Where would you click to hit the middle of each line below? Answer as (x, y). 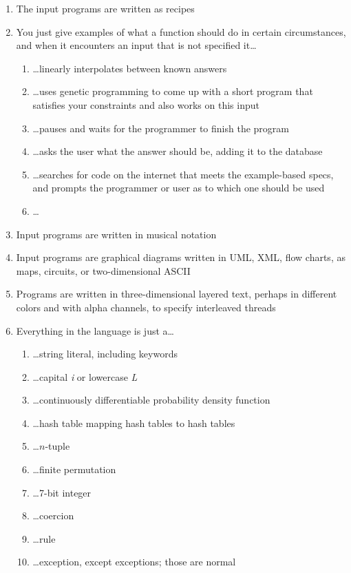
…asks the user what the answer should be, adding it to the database (178, 151)
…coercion (53, 515)
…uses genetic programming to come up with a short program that (173, 91)
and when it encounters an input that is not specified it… (136, 45)
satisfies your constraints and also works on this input (146, 104)
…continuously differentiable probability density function (151, 400)
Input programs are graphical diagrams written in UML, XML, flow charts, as (181, 257)
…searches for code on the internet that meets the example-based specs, (183, 174)
